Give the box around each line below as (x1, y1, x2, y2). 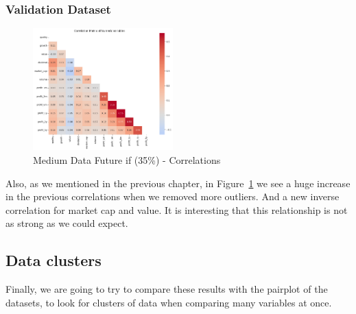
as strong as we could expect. (5, 216, 128, 230)
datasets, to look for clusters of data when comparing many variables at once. (5, 295, 332, 309)
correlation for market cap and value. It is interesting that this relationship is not (5, 202, 348, 217)
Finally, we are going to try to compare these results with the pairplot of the (5, 282, 328, 296)
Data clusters (5, 250, 102, 271)
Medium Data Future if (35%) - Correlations (33, 153, 221, 167)
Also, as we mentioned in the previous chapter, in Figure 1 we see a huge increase (5, 176, 351, 190)
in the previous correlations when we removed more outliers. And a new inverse (5, 189, 340, 204)
